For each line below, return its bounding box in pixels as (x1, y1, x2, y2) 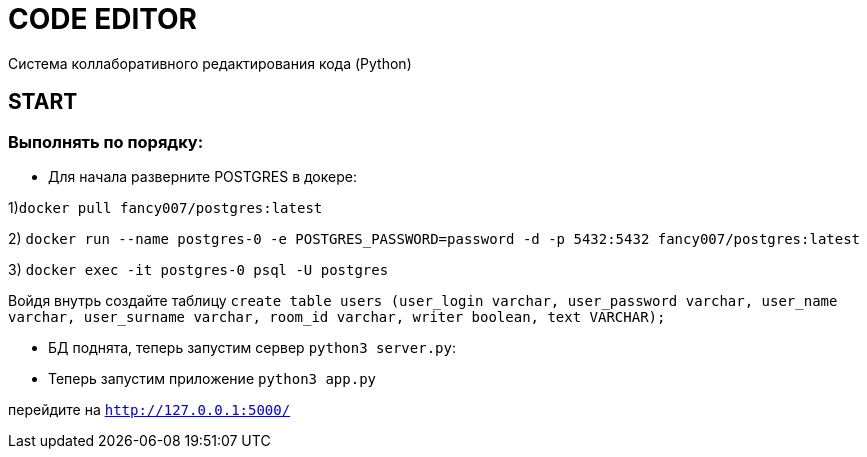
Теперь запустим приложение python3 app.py (48, 369, 376, 387)
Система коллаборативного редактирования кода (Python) (8, 54, 412, 72)
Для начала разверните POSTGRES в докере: (48, 167, 357, 185)
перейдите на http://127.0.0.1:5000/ (8, 400, 291, 418)
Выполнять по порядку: (8, 131, 204, 152)
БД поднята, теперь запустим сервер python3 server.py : (48, 338, 456, 356)
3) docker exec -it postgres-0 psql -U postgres (8, 260, 389, 278)
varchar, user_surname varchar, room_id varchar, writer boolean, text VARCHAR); (8, 308, 666, 325)
